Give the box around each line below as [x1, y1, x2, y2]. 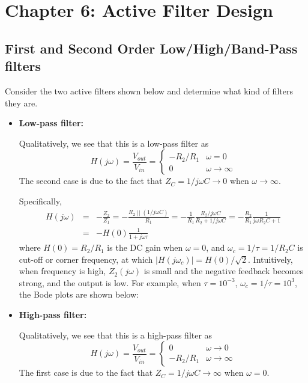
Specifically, [19, 194, 62, 207]
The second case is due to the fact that [19, 174, 163, 187]
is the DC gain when [107, 241, 183, 254]
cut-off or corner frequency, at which [19, 253, 153, 265]
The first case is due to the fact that [19, 366, 153, 379]
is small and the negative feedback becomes [143, 265, 304, 277]
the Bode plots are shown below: [19, 288, 139, 301]
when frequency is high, [19, 265, 106, 277]
